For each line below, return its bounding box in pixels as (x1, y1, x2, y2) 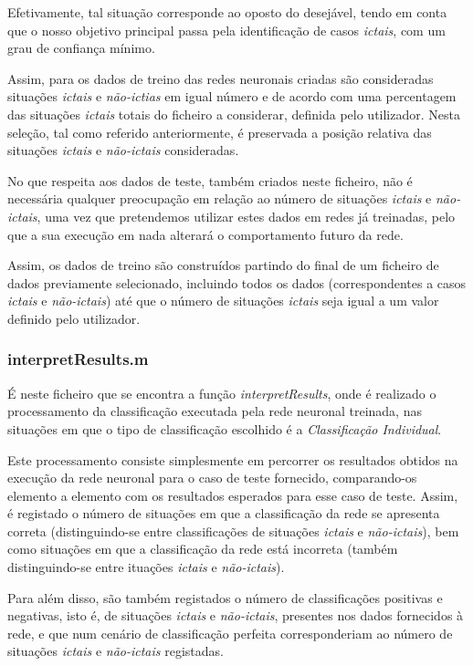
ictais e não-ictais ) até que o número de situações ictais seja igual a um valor (7, 291, 439, 310)
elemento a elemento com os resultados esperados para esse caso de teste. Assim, (7, 485, 458, 505)
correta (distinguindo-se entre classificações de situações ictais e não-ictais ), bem (7, 521, 459, 540)
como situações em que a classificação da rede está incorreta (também (7, 539, 398, 558)
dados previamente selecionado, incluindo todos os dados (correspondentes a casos (7, 273, 467, 292)
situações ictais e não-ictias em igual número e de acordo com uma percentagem (7, 87, 457, 106)
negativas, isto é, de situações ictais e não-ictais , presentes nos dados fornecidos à (7, 606, 464, 625)
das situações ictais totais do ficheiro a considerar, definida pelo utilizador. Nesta (7, 104, 460, 123)
